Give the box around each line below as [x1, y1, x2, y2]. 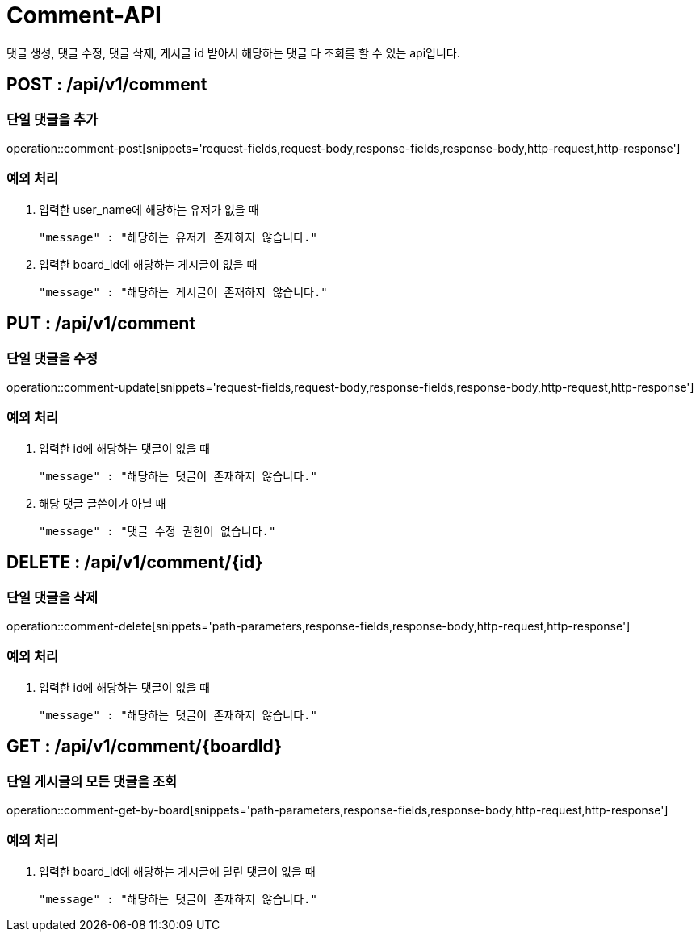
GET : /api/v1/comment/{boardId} [6, 736, 283, 757]
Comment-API [6, 2, 161, 29]
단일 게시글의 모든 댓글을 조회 [6, 773, 178, 789]
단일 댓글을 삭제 [6, 588, 99, 605]
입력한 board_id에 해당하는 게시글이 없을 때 [39, 257, 258, 271]
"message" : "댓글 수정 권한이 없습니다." [39, 524, 276, 538]
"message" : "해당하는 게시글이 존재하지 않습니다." [39, 285, 328, 299]
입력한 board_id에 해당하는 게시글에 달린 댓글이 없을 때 [39, 864, 316, 878]
